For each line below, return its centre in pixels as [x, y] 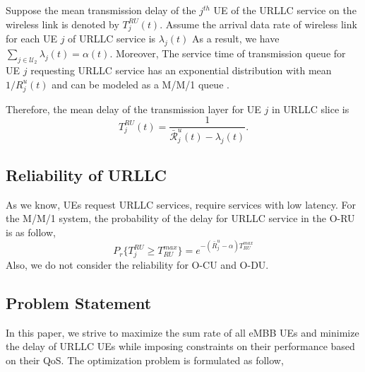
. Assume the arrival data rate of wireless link [258, 24]
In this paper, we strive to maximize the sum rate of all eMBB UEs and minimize [182, 332]
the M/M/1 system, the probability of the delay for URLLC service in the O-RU [180, 218]
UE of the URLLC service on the [285, 10]
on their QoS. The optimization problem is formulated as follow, [145, 360]
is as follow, [31, 232]
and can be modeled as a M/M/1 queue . [140, 84]
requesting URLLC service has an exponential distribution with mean [181, 70]
